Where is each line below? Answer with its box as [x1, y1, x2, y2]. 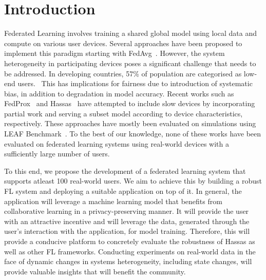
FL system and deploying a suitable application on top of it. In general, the [4, 186, 242, 196]
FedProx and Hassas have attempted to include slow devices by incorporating [4, 98, 255, 109]
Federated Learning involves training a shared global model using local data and [4, 28, 257, 38]
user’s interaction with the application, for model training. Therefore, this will [4, 226, 250, 236]
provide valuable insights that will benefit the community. [4, 266, 186, 276]
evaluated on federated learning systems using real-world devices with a [4, 138, 230, 149]
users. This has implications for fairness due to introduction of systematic [17, 78, 253, 89]
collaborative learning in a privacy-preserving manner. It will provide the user [4, 206, 249, 216]
